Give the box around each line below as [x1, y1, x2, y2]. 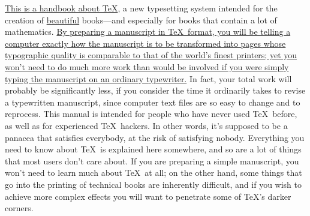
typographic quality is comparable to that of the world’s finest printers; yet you [5, 49, 297, 61]
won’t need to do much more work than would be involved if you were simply [5, 60, 289, 73]
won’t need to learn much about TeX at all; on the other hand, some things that [5, 166, 302, 179]
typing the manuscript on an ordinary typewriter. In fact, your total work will [5, 72, 292, 85]
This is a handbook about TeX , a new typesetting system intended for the [5, 2, 278, 14]
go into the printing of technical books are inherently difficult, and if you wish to [5, 178, 302, 190]
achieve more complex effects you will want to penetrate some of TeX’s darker [5, 190, 291, 202]
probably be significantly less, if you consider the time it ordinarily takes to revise [5, 84, 306, 97]
